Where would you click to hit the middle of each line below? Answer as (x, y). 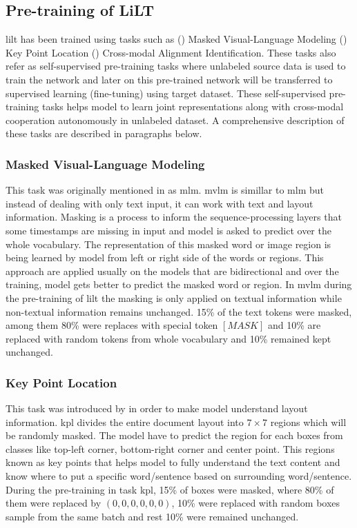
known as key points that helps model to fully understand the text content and (173, 462)
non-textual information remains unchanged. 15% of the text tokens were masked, (179, 311)
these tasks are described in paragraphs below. (104, 133)
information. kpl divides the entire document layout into (125, 422)
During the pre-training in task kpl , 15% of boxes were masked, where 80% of (170, 489)
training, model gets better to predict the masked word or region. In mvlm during (179, 284)
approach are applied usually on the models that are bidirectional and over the (172, 271)
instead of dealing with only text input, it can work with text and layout (160, 203)
